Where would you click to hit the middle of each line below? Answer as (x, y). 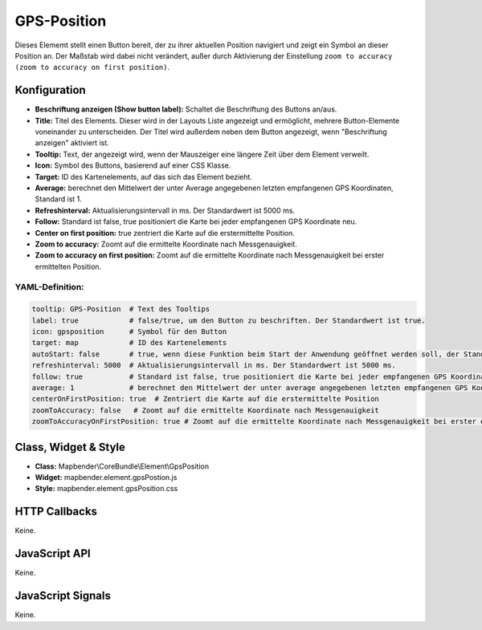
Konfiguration (50, 90)
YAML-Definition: (49, 287)
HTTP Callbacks (56, 512)
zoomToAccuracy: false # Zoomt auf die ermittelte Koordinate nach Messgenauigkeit (205, 410)
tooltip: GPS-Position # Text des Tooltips (121, 309)
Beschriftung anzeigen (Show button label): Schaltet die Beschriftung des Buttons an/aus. (186, 109)
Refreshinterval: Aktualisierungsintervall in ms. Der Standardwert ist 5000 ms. (165, 210)
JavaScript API (53, 554)
